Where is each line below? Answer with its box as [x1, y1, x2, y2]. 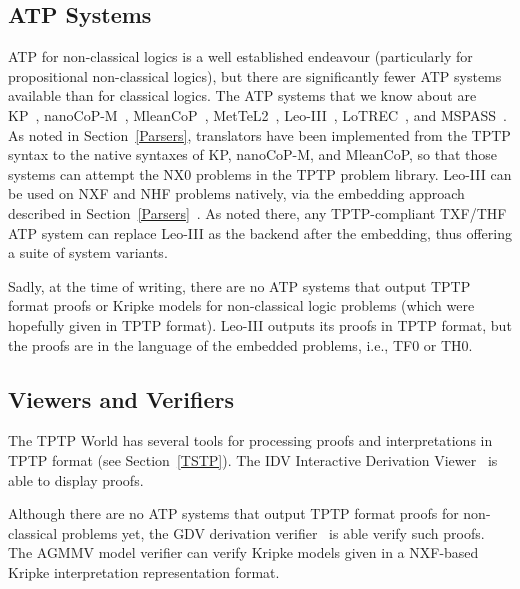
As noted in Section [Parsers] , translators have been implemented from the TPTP [8, 124, 511, 145]
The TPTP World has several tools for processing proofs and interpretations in [8, 430, 493, 451]
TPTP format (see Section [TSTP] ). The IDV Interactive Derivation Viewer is [8, 449, 498, 470]
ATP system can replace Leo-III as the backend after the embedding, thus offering [8, 222, 512, 243]
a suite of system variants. [8, 242, 168, 263]
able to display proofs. [8, 469, 144, 490]
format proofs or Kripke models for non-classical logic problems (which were [8, 295, 475, 316]
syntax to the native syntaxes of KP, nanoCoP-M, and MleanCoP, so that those [8, 144, 498, 165]
